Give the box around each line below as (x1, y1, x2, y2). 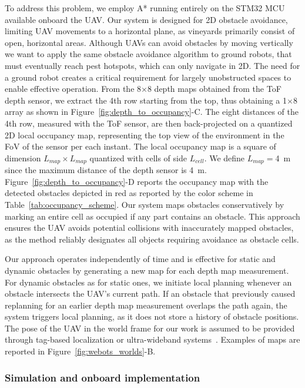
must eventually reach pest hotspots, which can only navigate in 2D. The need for (5, 59, 300, 71)
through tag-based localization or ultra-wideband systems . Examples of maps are (5, 333, 300, 346)
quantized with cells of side (89, 151, 187, 164)
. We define (204, 151, 245, 164)
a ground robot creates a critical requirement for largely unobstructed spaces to (5, 71, 291, 83)
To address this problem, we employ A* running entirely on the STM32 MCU (5, 2, 285, 14)
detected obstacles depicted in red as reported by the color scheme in (5, 187, 253, 199)
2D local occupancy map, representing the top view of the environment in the (5, 128, 284, 141)
